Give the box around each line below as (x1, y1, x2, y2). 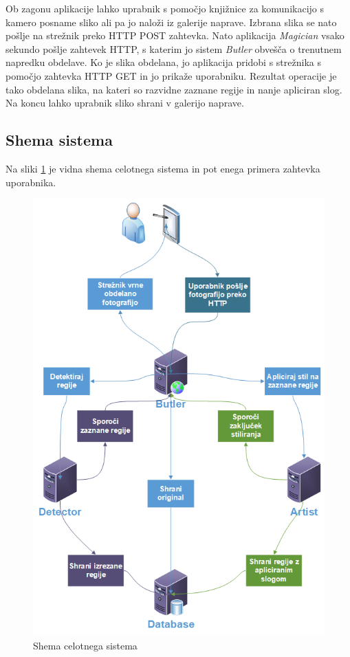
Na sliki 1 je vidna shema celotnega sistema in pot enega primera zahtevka (6, 161, 320, 175)
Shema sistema (6, 129, 113, 151)
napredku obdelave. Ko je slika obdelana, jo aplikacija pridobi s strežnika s (6, 55, 321, 69)
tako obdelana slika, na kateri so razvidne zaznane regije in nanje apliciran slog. (6, 82, 342, 96)
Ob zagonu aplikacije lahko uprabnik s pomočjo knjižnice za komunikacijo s (6, 1, 325, 15)
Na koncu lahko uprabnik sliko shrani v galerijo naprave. (6, 96, 244, 110)
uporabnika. (6, 175, 56, 189)
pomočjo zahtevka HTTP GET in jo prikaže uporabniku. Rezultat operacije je (6, 68, 337, 82)
